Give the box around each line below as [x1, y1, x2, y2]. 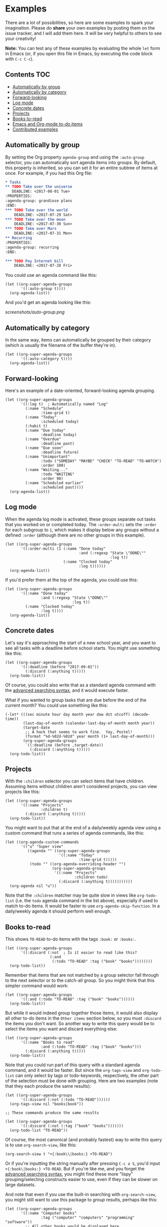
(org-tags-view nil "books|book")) [9, 1102, 84, 1107]
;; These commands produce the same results [5, 1110, 99, 1115]
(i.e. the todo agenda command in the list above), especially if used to [15, 898, 158, 904]
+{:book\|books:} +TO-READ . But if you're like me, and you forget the [5, 1166, 145, 1172]
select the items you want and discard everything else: [5, 1026, 118, 1032]
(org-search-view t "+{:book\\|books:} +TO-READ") [5, 1152, 113, 1157]
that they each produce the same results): [5, 1083, 91, 1089]
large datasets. [5, 1182, 36, 1188]
